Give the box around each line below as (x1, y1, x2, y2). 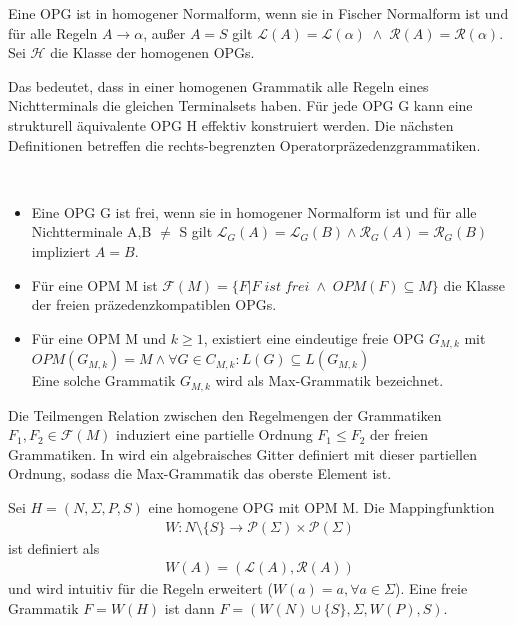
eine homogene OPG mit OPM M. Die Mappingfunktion (148, 497, 495, 517)
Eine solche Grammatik (31, 370, 176, 391)
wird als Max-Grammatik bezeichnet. (215, 370, 444, 391)
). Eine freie (394, 578, 468, 599)
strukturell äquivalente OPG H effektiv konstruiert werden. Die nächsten (8, 114, 454, 135)
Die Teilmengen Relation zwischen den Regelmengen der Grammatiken (8, 404, 442, 425)
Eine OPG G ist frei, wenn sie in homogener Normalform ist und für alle (31, 201, 477, 222)
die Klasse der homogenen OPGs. (50, 42, 255, 63)
